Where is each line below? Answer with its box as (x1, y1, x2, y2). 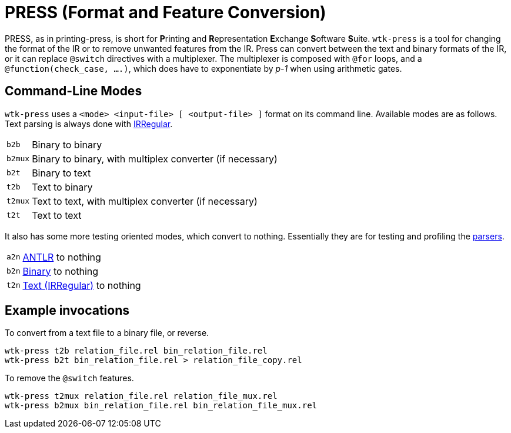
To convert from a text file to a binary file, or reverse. (5, 328, 209, 338)
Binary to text (32, 166, 91, 179)
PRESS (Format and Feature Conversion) (5, 2, 326, 22)
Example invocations (5, 303, 130, 318)
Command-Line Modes (5, 84, 142, 99)
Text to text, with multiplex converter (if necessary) (32, 195, 258, 207)
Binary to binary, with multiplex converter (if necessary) (32, 152, 278, 165)
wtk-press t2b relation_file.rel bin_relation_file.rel (5, 346, 268, 356)
